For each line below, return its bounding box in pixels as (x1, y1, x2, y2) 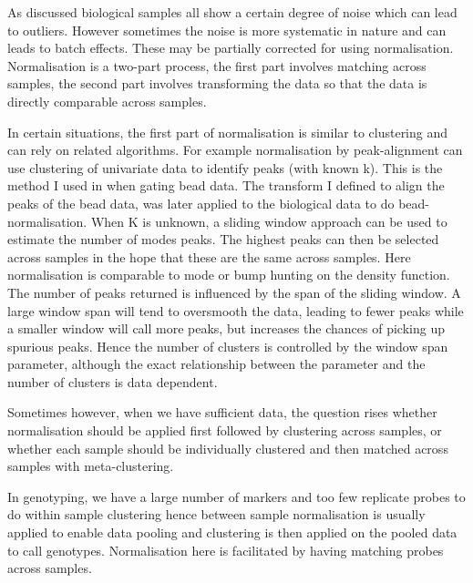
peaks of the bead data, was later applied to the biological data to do (7, 193, 395, 212)
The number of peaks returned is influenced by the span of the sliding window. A (7, 282, 461, 302)
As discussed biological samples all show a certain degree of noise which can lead (7, 3, 458, 21)
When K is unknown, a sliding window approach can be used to (90, 211, 447, 230)
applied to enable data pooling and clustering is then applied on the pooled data (7, 523, 458, 542)
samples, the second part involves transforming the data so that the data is (7, 74, 427, 93)
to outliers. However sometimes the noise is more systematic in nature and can (7, 20, 447, 39)
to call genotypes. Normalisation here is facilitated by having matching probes (7, 540, 444, 559)
